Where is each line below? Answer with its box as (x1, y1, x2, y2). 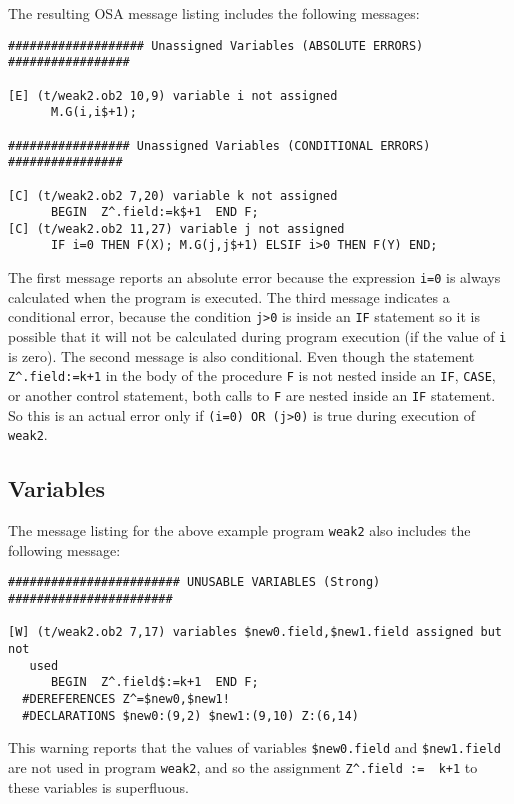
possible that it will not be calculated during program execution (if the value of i (8, 326, 507, 347)
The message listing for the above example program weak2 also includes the (8, 520, 471, 541)
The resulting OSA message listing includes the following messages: (8, 3, 420, 23)
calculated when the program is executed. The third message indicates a (8, 286, 450, 307)
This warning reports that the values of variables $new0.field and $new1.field (8, 737, 501, 758)
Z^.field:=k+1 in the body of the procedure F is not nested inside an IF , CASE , (8, 365, 496, 386)
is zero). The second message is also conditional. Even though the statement (8, 345, 475, 366)
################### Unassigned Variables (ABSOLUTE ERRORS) (8, 38, 424, 53)
